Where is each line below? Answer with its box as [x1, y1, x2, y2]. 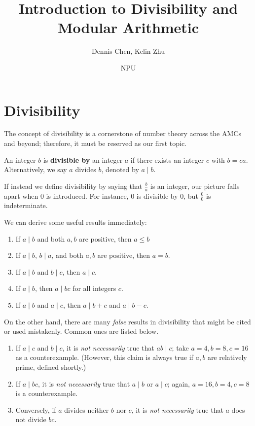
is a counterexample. [15, 388, 78, 398]
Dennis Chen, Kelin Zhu [91, 46, 165, 56]
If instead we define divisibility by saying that [4, 180, 143, 191]
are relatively [207, 352, 247, 362]
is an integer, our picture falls [150, 180, 240, 191]
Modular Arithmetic [57, 17, 199, 37]
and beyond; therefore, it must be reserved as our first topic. [4, 138, 186, 148]
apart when [4, 190, 38, 201]
